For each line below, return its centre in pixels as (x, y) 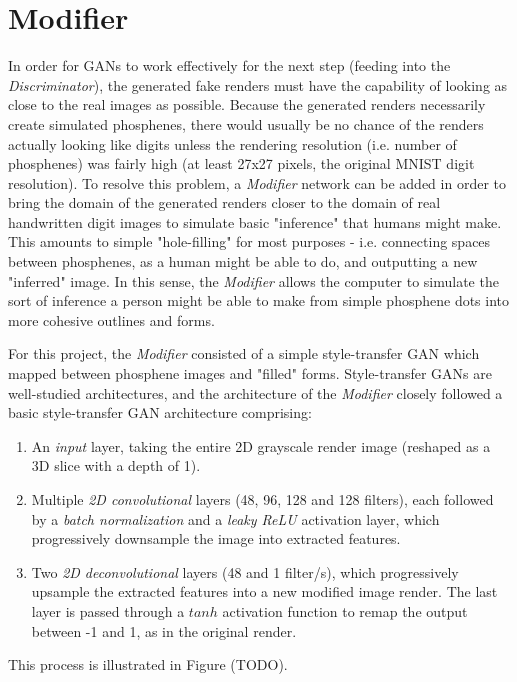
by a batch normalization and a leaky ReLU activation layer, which (235, 518)
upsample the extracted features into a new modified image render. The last (264, 591)
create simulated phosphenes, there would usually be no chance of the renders (246, 123)
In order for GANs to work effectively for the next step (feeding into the (229, 65)
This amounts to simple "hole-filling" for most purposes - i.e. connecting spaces (249, 241)
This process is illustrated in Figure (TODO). (148, 664)
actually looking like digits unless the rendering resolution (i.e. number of (232, 143)
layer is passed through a (108, 610)
